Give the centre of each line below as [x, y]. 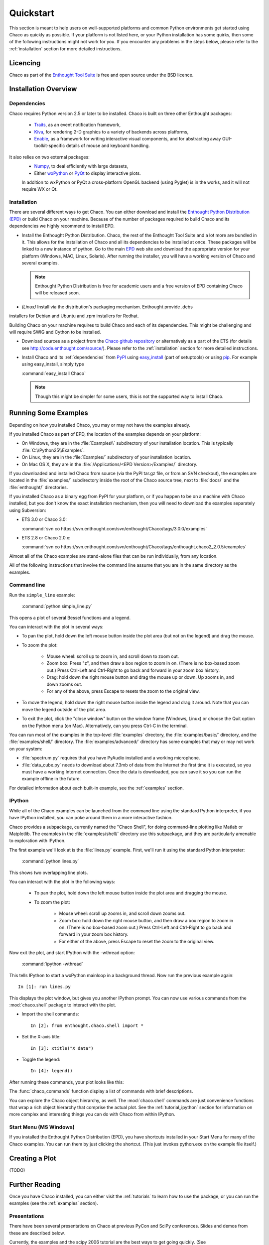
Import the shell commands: [50, 1014]
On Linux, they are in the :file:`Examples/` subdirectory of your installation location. [107, 457]
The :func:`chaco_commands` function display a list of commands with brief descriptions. [101, 1091]
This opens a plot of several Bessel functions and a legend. [70, 618]
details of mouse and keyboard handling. [108, 146]
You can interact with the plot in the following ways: [62, 881]
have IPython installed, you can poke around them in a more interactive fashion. [91, 818]
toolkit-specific [50, 146]
